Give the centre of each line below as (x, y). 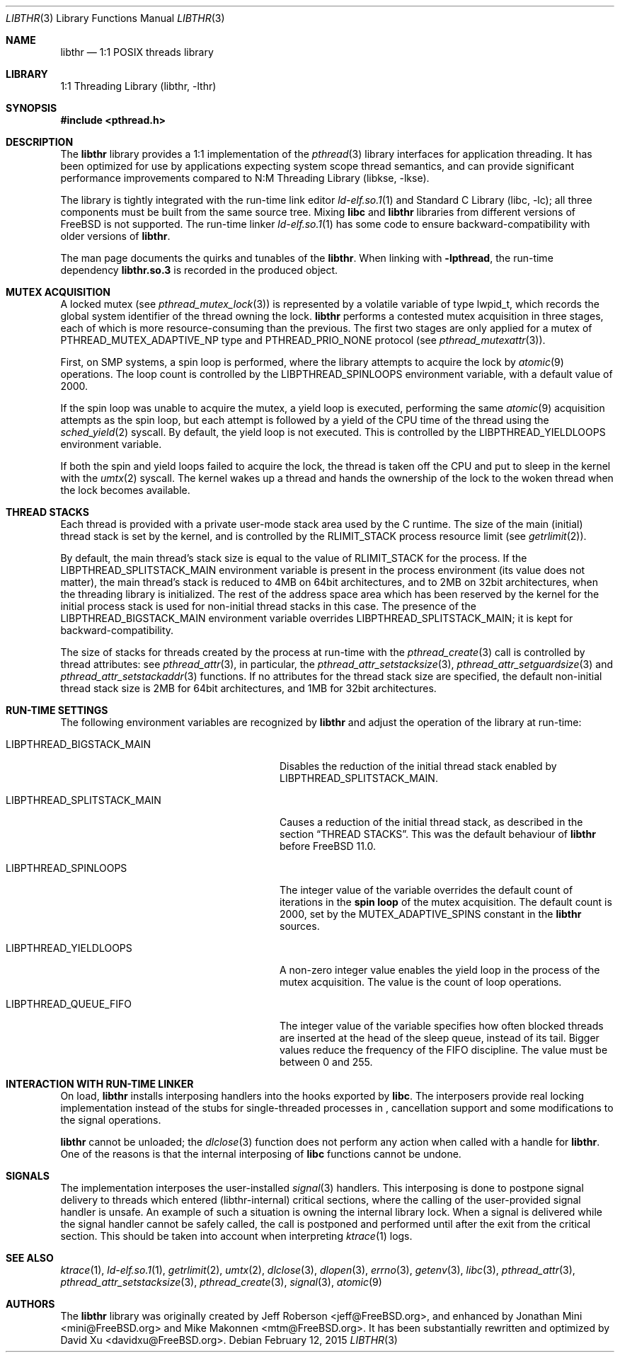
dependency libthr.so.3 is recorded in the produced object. (199, 270)
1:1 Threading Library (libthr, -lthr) (138, 86)
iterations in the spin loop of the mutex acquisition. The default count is (446, 902)
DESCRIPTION (40, 142)
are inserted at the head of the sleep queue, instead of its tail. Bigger (440, 1038)
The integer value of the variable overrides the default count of (426, 890)
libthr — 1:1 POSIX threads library (137, 52)
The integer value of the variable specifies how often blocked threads (442, 1026)
